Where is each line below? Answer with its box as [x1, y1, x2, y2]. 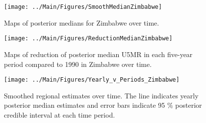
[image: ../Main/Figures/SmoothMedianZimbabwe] [4, 3, 162, 10]
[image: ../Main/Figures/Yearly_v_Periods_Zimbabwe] [4, 76, 180, 84]
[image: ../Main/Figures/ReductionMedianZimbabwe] [4, 35, 173, 42]
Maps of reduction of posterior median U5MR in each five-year [4, 49, 193, 59]
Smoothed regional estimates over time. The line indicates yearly [4, 90, 199, 100]
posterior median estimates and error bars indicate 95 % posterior [4, 100, 202, 110]
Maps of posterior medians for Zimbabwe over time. [4, 17, 159, 28]
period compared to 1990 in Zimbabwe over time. [4, 59, 152, 69]
